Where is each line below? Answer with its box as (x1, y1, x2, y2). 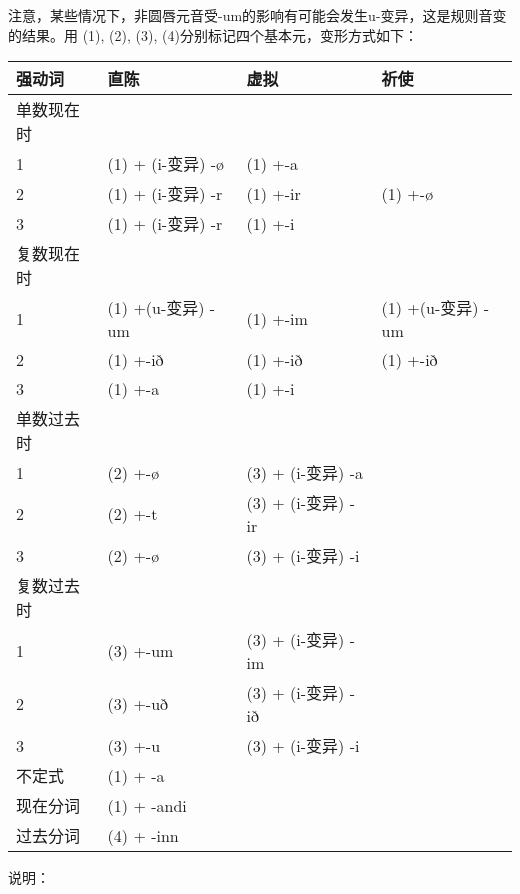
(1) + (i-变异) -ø (107, 152, 225, 176)
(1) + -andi (107, 793, 187, 817)
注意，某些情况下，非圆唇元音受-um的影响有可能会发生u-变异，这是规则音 (8, 5, 493, 25)
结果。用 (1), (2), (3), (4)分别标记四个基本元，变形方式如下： (21, 24, 418, 45)
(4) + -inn (107, 823, 179, 847)
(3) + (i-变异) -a (246, 461, 363, 485)
